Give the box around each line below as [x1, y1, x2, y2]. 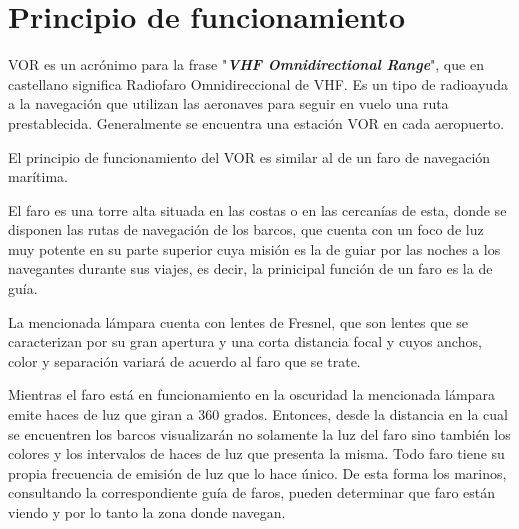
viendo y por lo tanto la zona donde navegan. [8, 502, 286, 522]
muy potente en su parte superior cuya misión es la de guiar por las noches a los [8, 238, 501, 259]
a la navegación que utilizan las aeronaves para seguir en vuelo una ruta [8, 93, 449, 114]
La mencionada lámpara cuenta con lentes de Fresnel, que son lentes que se [8, 311, 469, 332]
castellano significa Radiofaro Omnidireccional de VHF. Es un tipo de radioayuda [8, 73, 508, 94]
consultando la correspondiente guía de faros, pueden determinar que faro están [8, 482, 496, 503]
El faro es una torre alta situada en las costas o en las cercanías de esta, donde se [8, 199, 507, 220]
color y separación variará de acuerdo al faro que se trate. [8, 350, 361, 371]
